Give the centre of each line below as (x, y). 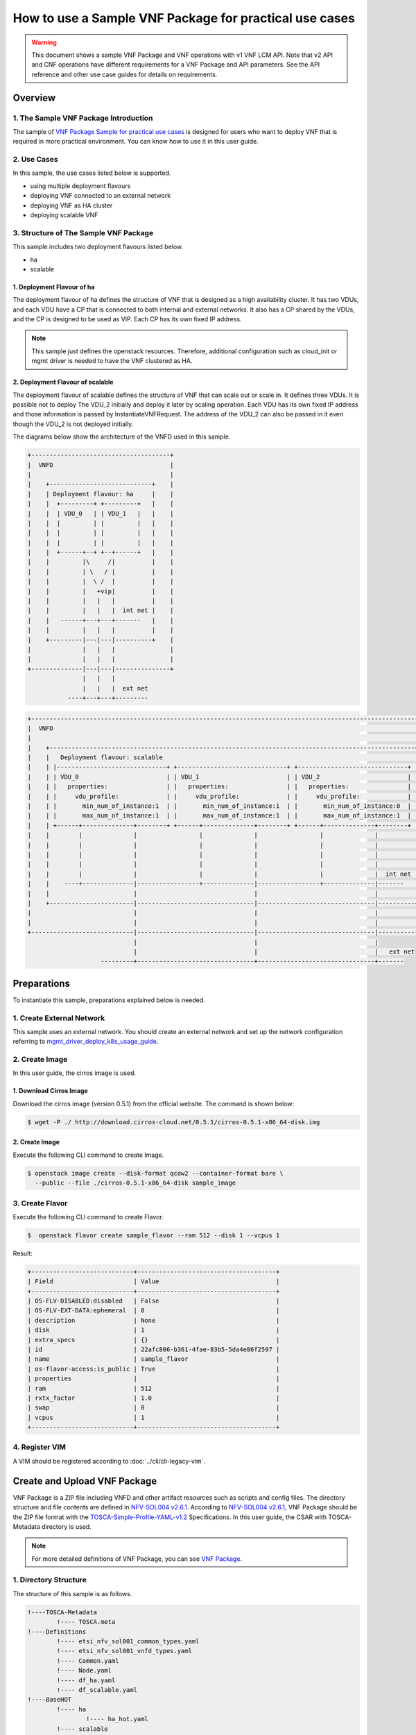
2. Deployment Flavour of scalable (63, 382)
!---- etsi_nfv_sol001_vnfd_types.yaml (124, 1651)
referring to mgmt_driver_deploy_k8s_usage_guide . (86, 1042)
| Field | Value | (154, 1281)
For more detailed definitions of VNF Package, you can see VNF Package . (137, 1559)
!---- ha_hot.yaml (117, 1719)
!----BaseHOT (50, 1700)
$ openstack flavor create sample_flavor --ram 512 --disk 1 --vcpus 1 (154, 1235)
